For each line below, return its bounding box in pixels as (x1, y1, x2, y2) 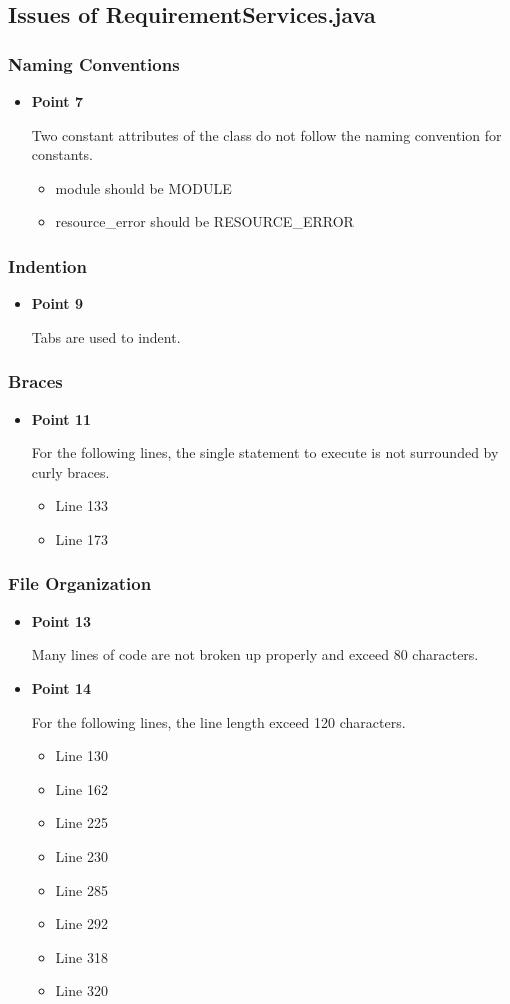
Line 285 (55, 879, 108, 900)
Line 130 (55, 745, 108, 766)
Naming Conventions (8, 51, 180, 76)
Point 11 (31, 408, 92, 429)
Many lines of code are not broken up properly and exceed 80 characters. (31, 644, 479, 665)
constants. (31, 144, 94, 165)
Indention (8, 253, 87, 278)
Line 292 (55, 913, 108, 934)
